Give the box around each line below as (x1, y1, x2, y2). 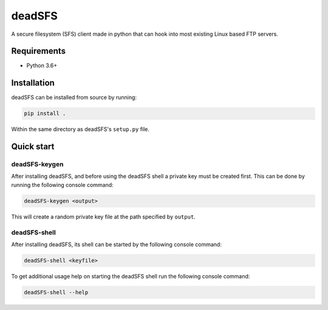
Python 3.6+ (26, 62, 58, 69)
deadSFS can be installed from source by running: (11, 94, 137, 101)
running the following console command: (11, 181, 114, 188)
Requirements (11, 46, 66, 56)
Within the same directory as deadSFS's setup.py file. (11, 126, 150, 133)
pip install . (24, 110, 66, 117)
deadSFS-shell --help (24, 289, 89, 295)
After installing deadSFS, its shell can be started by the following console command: (11, 240, 222, 248)
